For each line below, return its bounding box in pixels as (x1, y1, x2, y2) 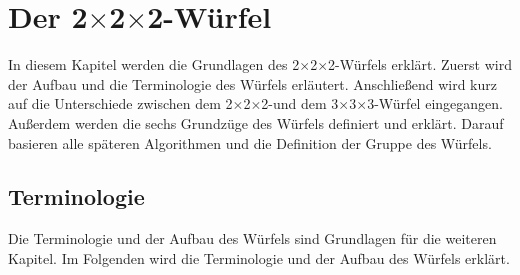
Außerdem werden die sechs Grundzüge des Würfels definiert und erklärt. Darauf (8, 112, 504, 133)
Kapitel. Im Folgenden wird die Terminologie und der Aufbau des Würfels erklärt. (8, 247, 510, 268)
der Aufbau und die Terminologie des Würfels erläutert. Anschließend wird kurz (8, 73, 497, 94)
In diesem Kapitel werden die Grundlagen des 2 (8, 54, 300, 75)
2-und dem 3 (261, 93, 339, 114)
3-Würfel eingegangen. (367, 93, 503, 114)
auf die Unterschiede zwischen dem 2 (8, 93, 233, 114)
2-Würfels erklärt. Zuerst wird (328, 54, 512, 75)
